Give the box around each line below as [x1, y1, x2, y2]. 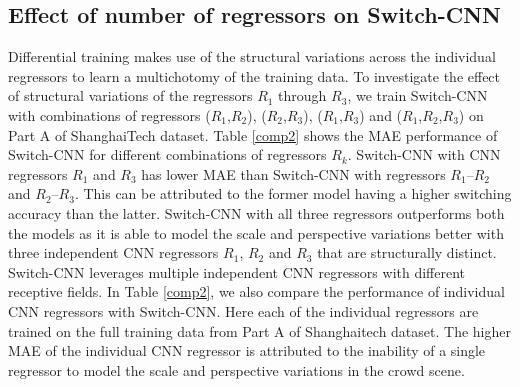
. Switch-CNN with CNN [347, 144, 501, 165]
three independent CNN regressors [8, 242, 219, 263]
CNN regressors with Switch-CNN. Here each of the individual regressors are [8, 300, 479, 321]
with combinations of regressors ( [8, 104, 211, 125]
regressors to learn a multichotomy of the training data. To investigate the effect [8, 65, 501, 86]
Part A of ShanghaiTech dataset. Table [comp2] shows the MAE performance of [8, 124, 498, 145]
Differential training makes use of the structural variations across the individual [8, 46, 496, 67]
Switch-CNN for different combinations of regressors [8, 144, 327, 165]
